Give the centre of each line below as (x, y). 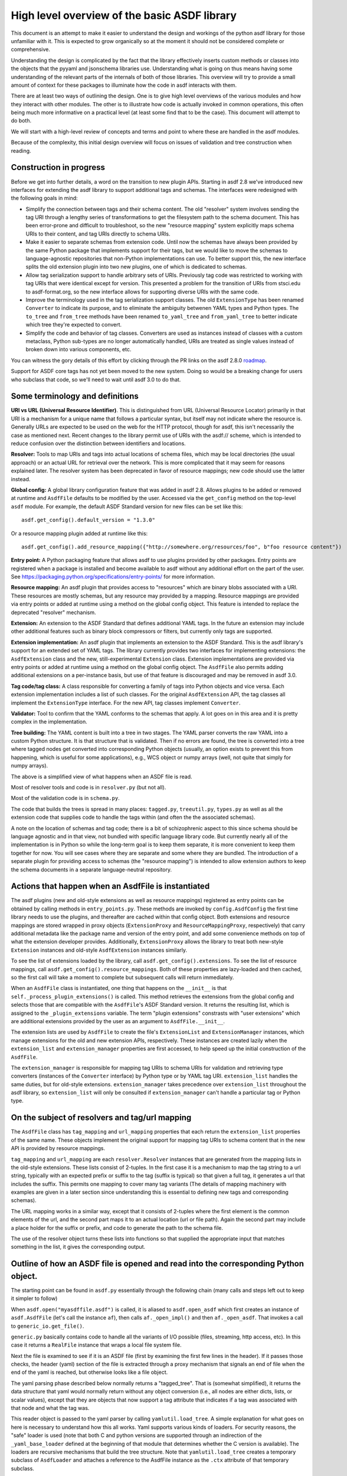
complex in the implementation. (49, 722)
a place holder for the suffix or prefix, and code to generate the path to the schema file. (117, 1227)
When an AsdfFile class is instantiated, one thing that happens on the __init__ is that (119, 988)
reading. (21, 151)
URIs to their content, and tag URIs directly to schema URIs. (98, 234)
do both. (21, 120)
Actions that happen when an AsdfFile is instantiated (110, 886)
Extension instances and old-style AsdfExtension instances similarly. (99, 950)
